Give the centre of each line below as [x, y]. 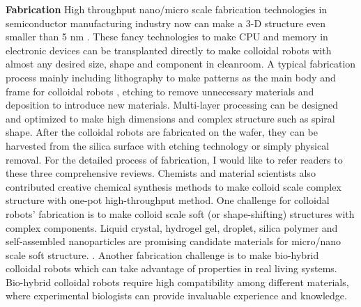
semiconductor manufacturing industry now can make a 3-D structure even [166, 23]
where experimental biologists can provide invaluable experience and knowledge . [176, 296]
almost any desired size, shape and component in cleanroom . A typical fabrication [181, 64]
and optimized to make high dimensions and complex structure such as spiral [170, 118]
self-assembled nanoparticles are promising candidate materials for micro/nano [173, 241]
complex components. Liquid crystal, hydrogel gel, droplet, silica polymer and [172, 227]
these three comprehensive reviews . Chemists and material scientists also [161, 173]
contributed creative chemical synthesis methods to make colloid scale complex [174, 186]
